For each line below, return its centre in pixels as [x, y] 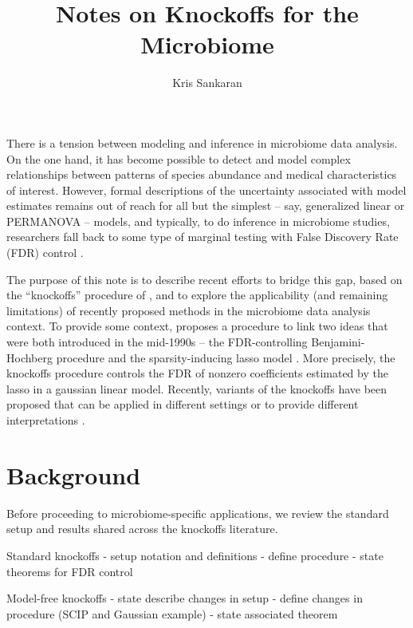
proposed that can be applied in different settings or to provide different [183, 404]
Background [74, 474]
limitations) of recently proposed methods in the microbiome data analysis [189, 310]
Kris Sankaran [207, 83]
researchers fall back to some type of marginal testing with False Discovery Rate [203, 237]
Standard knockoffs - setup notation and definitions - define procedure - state [195, 555]
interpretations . [46, 420]
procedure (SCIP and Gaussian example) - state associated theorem [172, 613]
